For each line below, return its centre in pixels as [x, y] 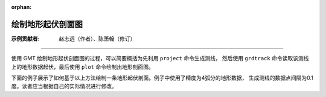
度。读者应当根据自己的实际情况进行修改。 [64, 86]
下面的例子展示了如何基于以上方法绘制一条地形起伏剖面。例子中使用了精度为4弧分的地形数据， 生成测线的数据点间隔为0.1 [162, 78]
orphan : [21, 7]
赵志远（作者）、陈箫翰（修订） [97, 39]
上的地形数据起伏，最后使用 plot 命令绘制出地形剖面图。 [82, 67]
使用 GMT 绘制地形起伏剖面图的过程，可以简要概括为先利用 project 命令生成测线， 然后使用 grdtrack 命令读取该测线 [160, 58]
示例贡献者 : [25, 39]
